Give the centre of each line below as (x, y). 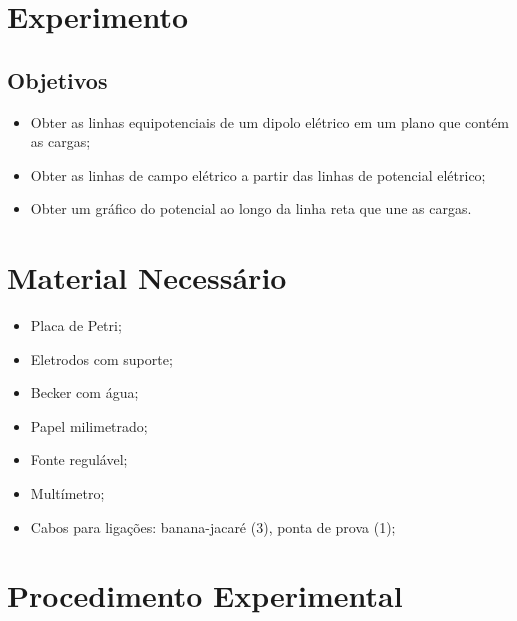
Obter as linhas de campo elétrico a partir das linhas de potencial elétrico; (258, 174)
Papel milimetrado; (89, 425)
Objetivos (57, 79)
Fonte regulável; (79, 459)
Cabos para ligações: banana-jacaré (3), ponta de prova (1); (213, 526)
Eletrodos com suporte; (101, 358)
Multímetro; (67, 493)
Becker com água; (84, 392)
